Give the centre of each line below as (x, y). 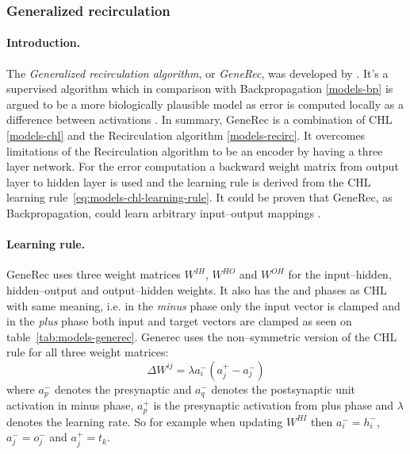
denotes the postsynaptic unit (284, 389)
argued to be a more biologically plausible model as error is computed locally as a (205, 104)
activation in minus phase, (70, 405)
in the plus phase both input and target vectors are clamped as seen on (179, 321)
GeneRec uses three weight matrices (94, 274)
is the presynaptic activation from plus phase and (274, 405)
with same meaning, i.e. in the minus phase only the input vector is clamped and (203, 305)
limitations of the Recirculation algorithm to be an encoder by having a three (195, 150)
